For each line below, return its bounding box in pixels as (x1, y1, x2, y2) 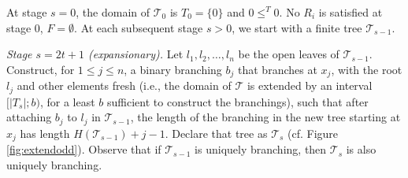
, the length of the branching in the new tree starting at (130, 109, 401, 125)
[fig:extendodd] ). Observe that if (6, 141, 161, 158)
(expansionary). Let (87, 46, 184, 62)
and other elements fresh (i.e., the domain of (17, 77, 232, 94)
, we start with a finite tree (232, 19, 362, 35)
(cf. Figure (287, 124, 339, 141)
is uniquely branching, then (195, 141, 327, 158)
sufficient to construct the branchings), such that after (107, 93, 369, 109)
